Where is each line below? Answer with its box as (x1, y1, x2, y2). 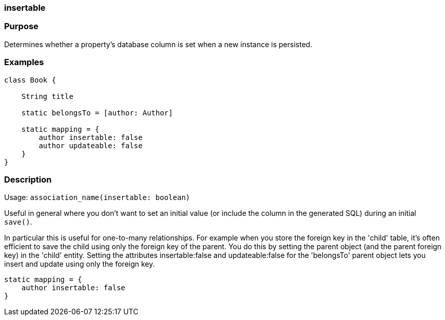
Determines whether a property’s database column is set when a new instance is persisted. (4, 39, 313, 49)
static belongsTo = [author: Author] (21, 108, 173, 117)
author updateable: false (38, 141, 143, 150)
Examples (4, 57, 44, 68)
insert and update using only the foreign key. (4, 259, 155, 269)
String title (21, 92, 73, 101)
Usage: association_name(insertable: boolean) (4, 193, 190, 202)
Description (4, 174, 52, 185)
